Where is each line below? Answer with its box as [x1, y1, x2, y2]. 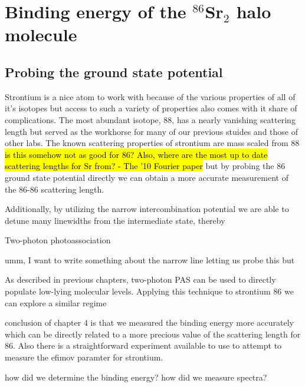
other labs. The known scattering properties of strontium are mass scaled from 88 [5, 137, 300, 149]
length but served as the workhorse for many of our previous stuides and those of [5, 125, 298, 137]
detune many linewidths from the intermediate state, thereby [5, 214, 225, 226]
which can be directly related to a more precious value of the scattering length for [5, 328, 301, 340]
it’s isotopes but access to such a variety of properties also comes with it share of [5, 102, 297, 114]
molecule [5, 22, 77, 47]
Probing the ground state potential [5, 62, 223, 81]
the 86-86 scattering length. [5, 183, 104, 195]
